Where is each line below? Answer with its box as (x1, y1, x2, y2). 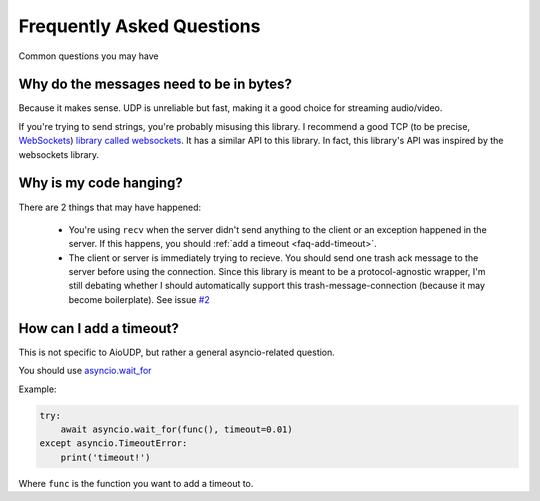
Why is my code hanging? (18, 175, 184, 192)
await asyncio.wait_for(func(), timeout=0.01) (60, 423, 294, 435)
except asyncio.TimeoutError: (39, 438, 188, 449)
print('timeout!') (60, 451, 151, 463)
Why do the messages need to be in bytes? (18, 76, 292, 93)
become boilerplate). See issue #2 (68, 293, 210, 305)
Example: (18, 383, 57, 395)
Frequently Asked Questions (18, 15, 261, 37)
